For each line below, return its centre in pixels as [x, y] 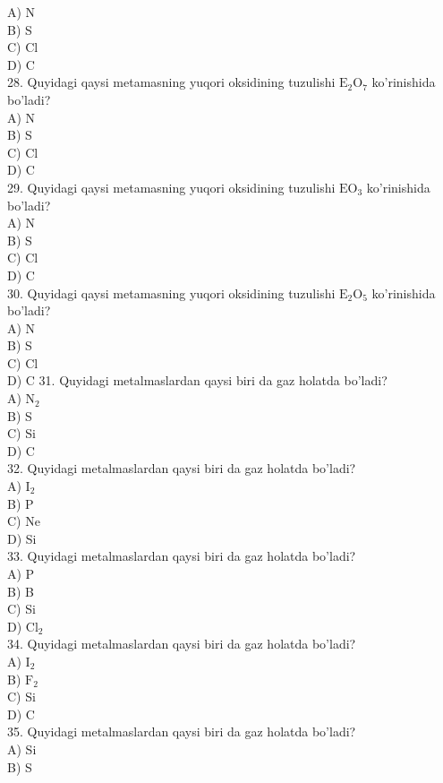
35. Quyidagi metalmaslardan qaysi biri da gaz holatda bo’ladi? [182, 731]
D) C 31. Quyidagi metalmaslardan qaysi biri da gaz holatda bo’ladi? [197, 380]
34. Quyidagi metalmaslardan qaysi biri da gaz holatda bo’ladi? [182, 644]
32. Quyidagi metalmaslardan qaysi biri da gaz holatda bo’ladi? [182, 468]
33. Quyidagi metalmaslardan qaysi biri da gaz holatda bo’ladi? [182, 556]
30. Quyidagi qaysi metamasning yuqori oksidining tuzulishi [171, 293]
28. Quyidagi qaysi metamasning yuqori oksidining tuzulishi [171, 82]
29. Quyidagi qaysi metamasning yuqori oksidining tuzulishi [171, 187]
